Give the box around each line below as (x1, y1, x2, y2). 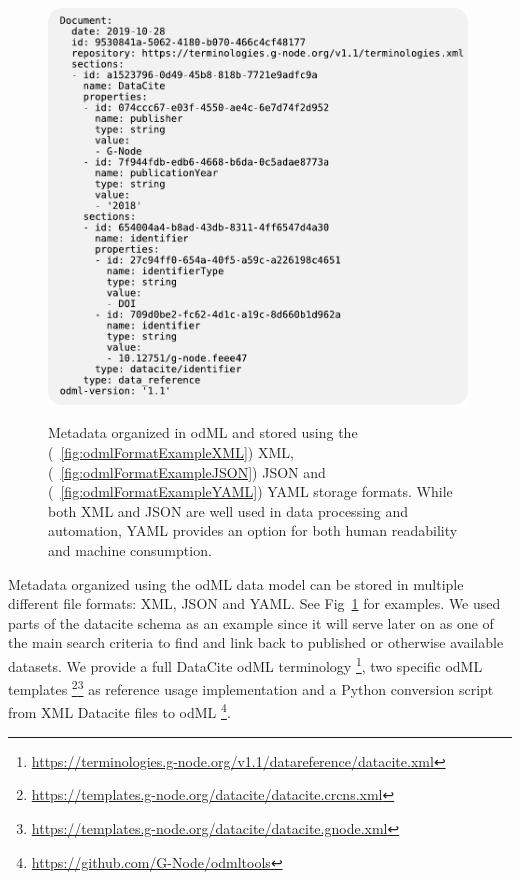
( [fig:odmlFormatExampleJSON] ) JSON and (48, 461, 326, 482)
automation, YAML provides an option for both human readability (48, 520, 458, 541)
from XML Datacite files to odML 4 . (8, 699, 231, 723)
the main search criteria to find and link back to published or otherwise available (8, 632, 504, 653)
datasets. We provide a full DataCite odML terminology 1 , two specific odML (8, 652, 483, 676)
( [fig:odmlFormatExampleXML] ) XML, (48, 442, 294, 463)
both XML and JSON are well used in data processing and (48, 500, 409, 521)
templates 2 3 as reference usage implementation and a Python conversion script (8, 676, 494, 699)
